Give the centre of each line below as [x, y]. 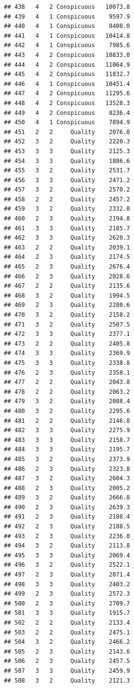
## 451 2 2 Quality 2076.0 [67, 132]
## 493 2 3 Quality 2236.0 [67, 536]
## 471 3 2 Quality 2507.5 [67, 324]
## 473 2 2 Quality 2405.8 [67, 344]
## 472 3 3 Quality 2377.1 [67, 334]
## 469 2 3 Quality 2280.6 [67, 305]
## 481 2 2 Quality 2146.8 [67, 421]
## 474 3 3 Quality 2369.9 [67, 353]
